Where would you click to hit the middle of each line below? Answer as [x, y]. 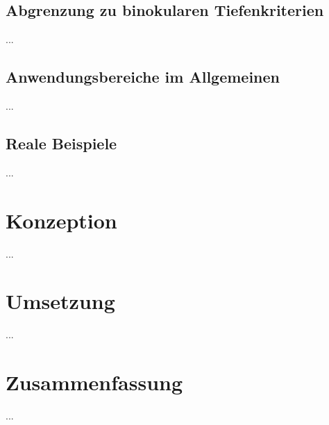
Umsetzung [60, 301]
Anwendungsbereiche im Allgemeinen [143, 77]
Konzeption [61, 220]
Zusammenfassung [94, 382]
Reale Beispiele [61, 143]
